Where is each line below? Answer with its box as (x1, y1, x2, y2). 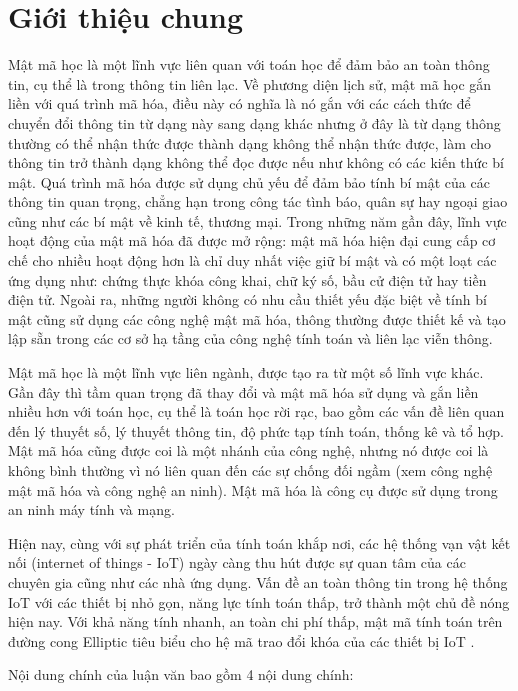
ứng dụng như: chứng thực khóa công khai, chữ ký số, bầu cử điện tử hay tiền (8, 269, 487, 290)
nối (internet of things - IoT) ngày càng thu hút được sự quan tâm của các (8, 552, 466, 573)
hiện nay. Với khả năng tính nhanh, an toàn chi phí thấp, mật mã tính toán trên (8, 611, 503, 632)
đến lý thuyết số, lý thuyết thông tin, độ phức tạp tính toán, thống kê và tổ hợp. (8, 420, 504, 441)
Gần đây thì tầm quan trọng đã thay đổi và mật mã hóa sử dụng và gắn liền (8, 381, 479, 402)
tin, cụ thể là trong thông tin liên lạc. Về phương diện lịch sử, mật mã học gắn (8, 73, 492, 94)
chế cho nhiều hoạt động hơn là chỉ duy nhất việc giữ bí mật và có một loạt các (8, 250, 497, 271)
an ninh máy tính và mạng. (8, 499, 175, 520)
